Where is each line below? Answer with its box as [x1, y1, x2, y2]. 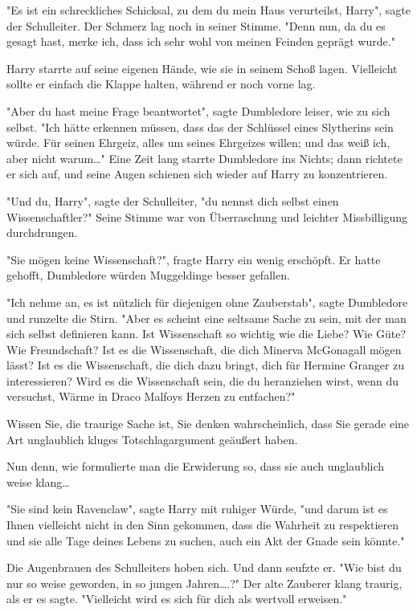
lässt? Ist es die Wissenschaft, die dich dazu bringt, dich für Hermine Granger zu [6, 357, 405, 373]
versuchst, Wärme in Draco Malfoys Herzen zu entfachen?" [6, 388, 296, 405]
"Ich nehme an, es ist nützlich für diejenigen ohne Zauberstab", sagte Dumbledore [6, 293, 408, 310]
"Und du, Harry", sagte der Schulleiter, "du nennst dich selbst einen [6, 192, 339, 209]
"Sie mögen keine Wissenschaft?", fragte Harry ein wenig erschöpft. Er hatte [6, 251, 381, 267]
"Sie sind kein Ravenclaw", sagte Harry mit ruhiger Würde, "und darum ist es [6, 500, 388, 517]
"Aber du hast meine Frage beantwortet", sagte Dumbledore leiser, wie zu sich [6, 102, 390, 119]
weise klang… [6, 473, 70, 490]
